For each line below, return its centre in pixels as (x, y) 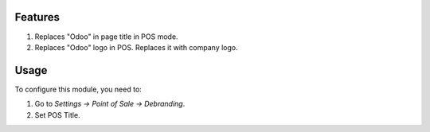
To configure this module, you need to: (78, 89)
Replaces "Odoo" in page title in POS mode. (106, 37)
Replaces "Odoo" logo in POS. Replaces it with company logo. (136, 47)
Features (37, 17)
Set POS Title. (57, 115)
